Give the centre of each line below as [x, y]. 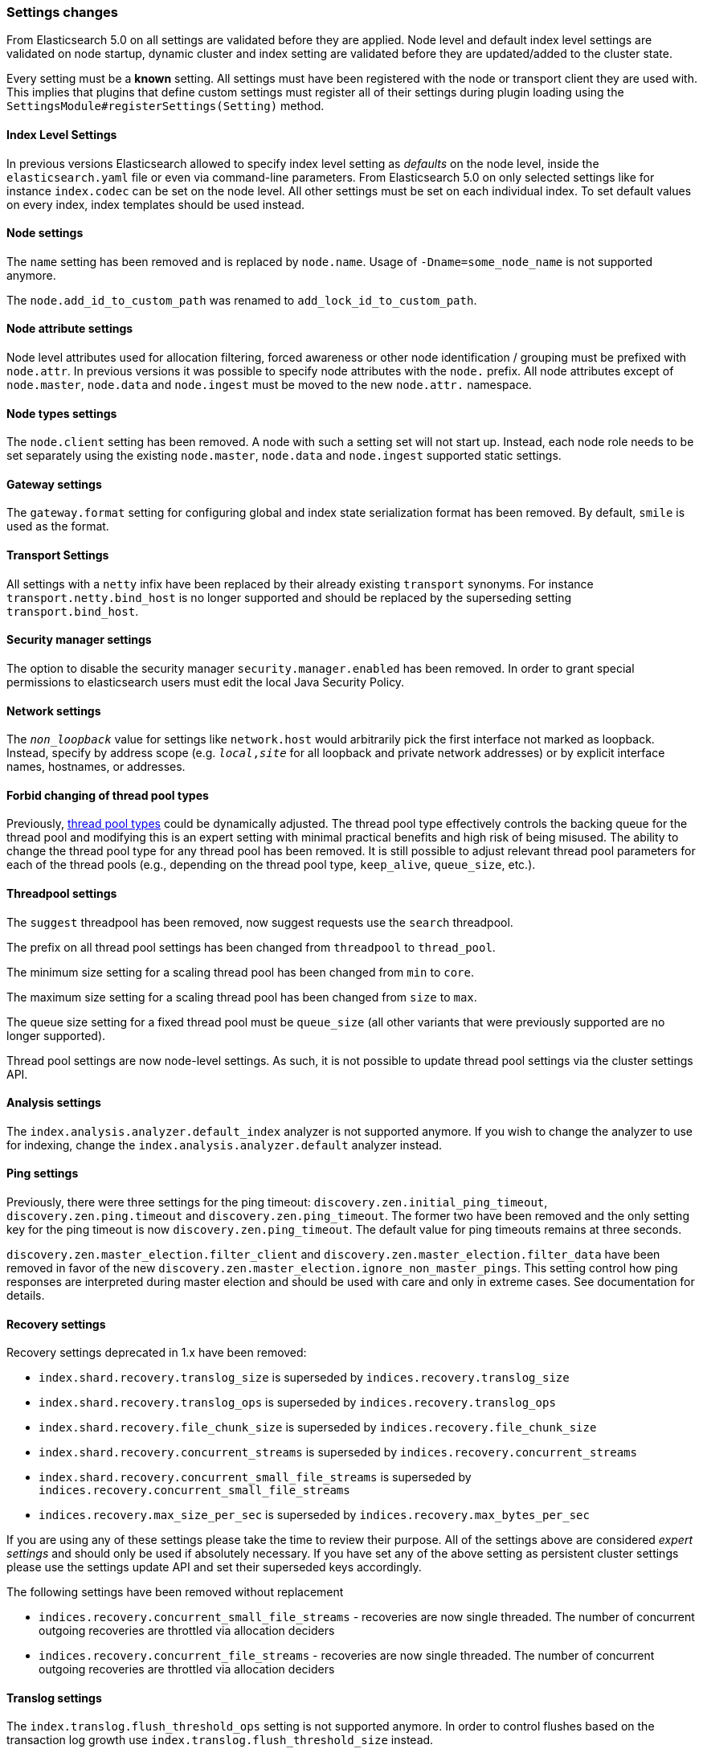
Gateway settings [54, 484]
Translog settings [54, 1698]
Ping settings [43, 1173]
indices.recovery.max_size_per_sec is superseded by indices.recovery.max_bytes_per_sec [314, 1515]
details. [26, 1295]
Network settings [54, 711]
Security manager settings [79, 640]
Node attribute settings [70, 329]
